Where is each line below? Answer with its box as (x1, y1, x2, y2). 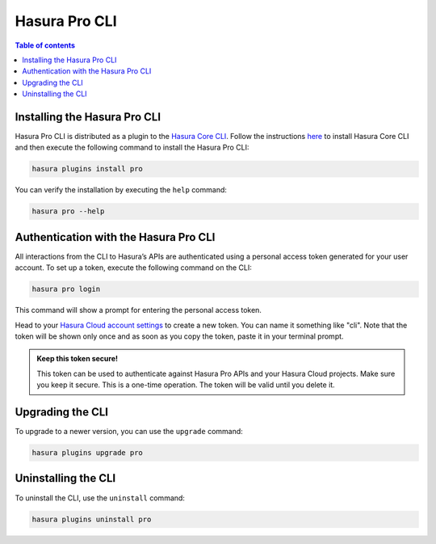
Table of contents (15, 40, 76, 50)
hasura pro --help (31, 207, 105, 216)
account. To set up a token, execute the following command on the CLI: (15, 263, 252, 272)
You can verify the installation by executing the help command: (15, 185, 228, 195)
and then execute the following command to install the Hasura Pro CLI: (15, 142, 249, 153)
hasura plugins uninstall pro (31, 514, 152, 524)
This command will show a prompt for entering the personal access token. (15, 306, 262, 315)
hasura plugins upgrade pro (31, 449, 143, 458)
